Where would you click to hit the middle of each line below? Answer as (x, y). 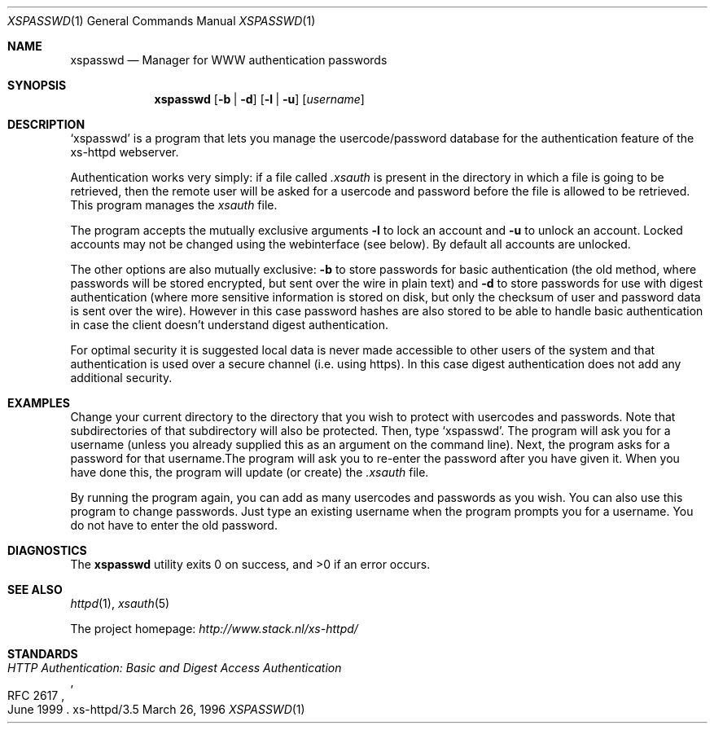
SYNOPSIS (37, 85)
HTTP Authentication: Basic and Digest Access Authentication (175, 668)
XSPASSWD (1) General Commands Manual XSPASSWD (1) (162, 21)
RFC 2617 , (36, 695)
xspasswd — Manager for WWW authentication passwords (229, 60)
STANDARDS (43, 654)
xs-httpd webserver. (125, 152)
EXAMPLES (39, 403)
